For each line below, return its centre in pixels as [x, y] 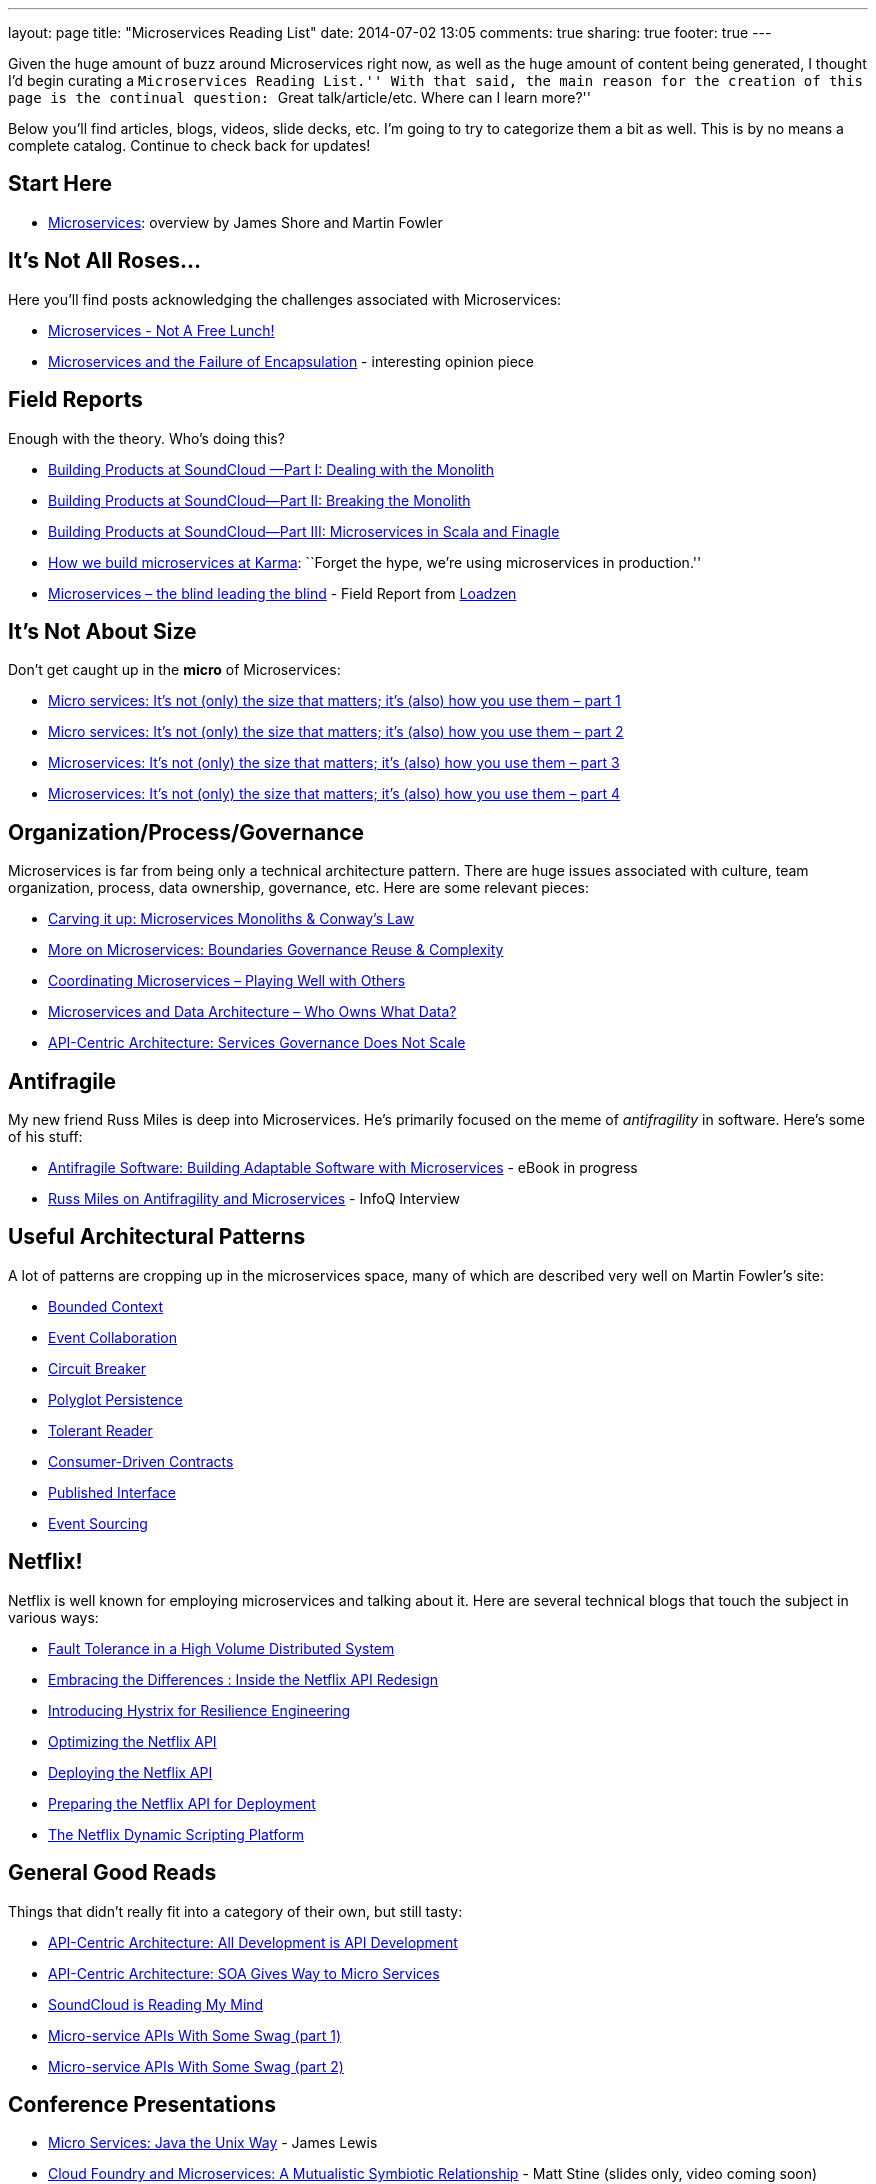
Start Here [60, 184]
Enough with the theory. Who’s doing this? [146, 438]
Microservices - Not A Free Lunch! [161, 330]
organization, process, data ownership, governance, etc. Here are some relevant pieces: [298, 888]
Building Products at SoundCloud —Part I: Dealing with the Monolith [271, 469]
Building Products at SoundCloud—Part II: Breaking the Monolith [259, 500]
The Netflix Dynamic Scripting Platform [176, 1834]
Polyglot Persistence [115, 1399]
